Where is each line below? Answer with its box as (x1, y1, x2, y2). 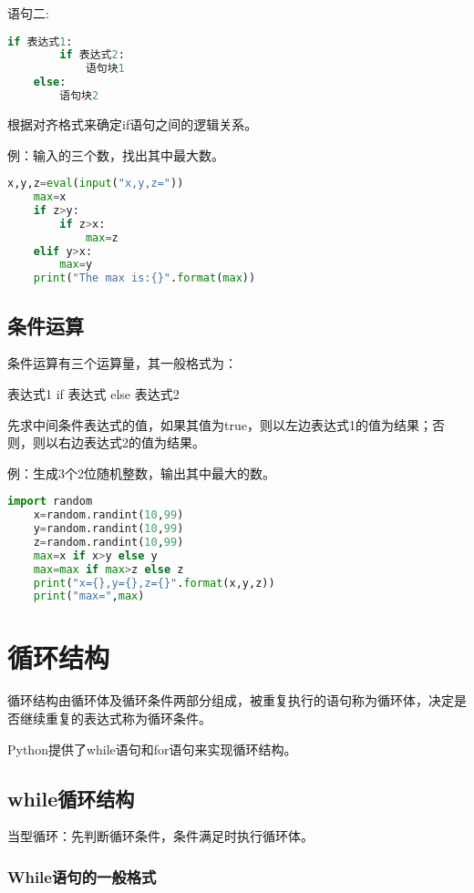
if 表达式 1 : (7, 35, 73, 48)
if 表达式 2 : (59, 48, 125, 62)
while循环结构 (7, 784, 135, 812)
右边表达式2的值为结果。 (57, 433, 205, 452)
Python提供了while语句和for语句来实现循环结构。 (7, 739, 297, 758)
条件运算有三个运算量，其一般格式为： (7, 354, 237, 373)
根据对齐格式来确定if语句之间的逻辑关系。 (7, 114, 258, 133)
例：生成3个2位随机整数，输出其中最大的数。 (7, 463, 275, 482)
